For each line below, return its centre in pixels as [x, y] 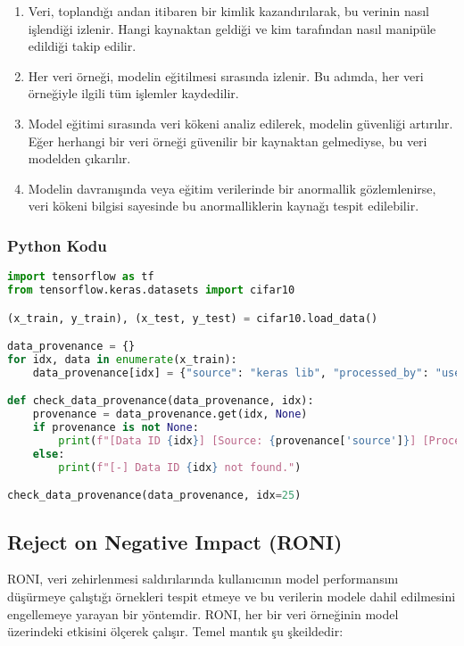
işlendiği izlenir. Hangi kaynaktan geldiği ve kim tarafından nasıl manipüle [232, 28]
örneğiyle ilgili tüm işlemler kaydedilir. [133, 93]
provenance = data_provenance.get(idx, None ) [170, 414]
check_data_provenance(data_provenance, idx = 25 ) [154, 496]
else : [49, 454]
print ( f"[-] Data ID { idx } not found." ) [180, 467]
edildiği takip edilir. [82, 46]
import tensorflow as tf [81, 277]
